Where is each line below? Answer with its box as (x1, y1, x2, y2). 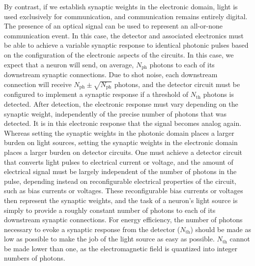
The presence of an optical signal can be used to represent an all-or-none (4, 21, 223, 31)
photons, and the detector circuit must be (114, 79, 240, 89)
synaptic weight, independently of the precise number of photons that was (4, 108, 227, 118)
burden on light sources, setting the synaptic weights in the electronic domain (4, 137, 238, 148)
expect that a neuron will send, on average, (4, 59, 134, 69)
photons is (203, 89, 234, 99)
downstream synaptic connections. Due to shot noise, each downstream (4, 69, 218, 80)
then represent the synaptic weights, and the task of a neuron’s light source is (4, 195, 238, 205)
